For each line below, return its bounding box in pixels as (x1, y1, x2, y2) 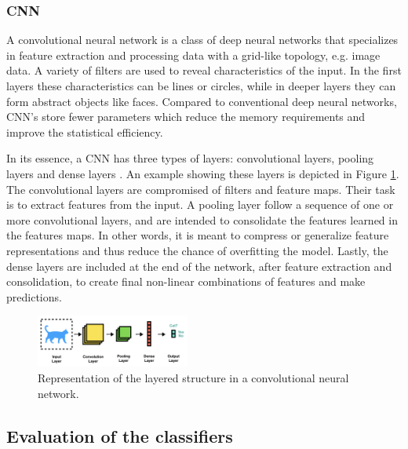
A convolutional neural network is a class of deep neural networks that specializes (6, 31, 399, 48)
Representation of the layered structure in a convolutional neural (38, 369, 349, 385)
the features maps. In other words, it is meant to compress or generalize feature (6, 227, 389, 243)
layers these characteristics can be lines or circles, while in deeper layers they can (6, 78, 396, 93)
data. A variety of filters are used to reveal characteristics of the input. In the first (6, 62, 402, 78)
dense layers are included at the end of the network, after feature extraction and (6, 257, 392, 274)
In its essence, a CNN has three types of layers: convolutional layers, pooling (6, 150, 374, 166)
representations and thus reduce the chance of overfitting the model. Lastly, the (6, 242, 388, 258)
